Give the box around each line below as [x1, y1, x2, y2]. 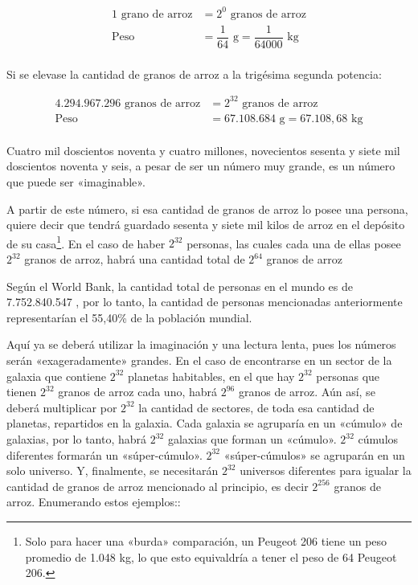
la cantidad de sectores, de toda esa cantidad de [138, 399, 375, 415]
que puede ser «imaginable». [6, 174, 145, 190]
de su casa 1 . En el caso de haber [6, 232, 166, 252]
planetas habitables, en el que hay [127, 367, 295, 384]
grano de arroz [121, 8, 193, 20]
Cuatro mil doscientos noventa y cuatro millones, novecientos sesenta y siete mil [6, 141, 400, 158]
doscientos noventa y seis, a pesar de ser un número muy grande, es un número [6, 157, 395, 174]
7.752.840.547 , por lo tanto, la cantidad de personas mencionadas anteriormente [6, 293, 403, 310]
